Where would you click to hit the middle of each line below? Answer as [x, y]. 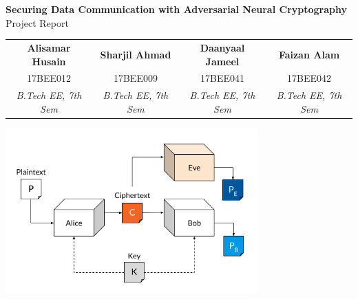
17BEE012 [49, 78]
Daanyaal [222, 47]
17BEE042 [309, 78]
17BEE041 [222, 78]
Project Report [37, 22]
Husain [49, 61]
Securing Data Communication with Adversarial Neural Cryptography [177, 9]
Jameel [222, 61]
